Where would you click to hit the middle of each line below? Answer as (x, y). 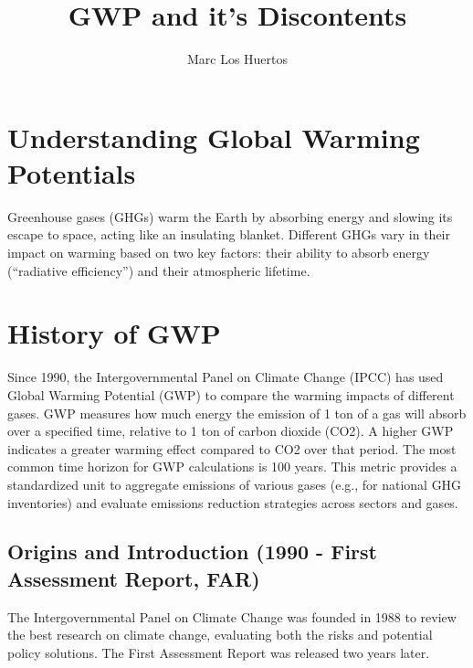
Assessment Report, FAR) (134, 578)
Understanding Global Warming (214, 137)
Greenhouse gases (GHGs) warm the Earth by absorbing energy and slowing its (230, 216)
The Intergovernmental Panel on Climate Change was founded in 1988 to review (232, 616)
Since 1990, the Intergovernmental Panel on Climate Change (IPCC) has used (226, 377)
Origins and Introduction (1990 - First (192, 551)
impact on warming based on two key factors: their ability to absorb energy (219, 253)
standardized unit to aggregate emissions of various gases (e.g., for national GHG (235, 484)
